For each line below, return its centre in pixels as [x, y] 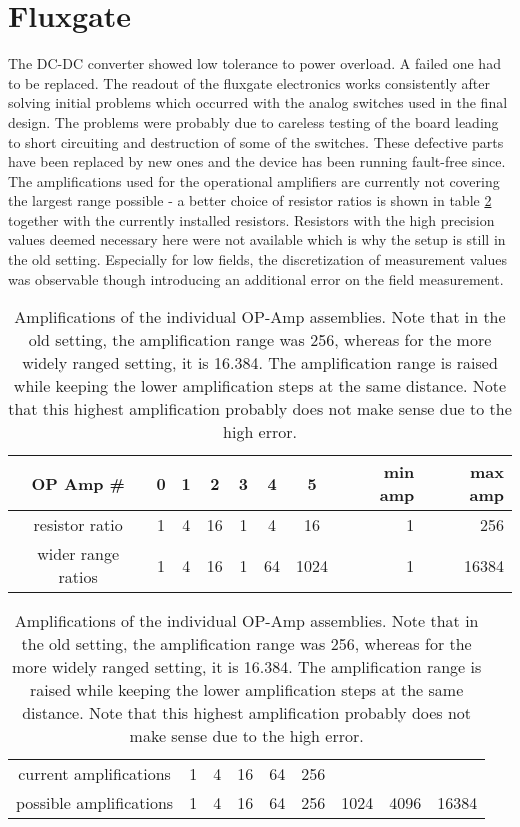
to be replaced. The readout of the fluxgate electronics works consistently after [249, 82]
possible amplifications [95, 803]
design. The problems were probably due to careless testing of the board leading [253, 121]
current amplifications [94, 774]
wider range [78, 554]
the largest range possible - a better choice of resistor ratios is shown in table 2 [250, 200]
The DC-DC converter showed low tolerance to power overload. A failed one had [254, 63]
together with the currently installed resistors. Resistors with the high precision [251, 219]
